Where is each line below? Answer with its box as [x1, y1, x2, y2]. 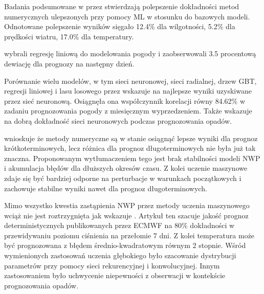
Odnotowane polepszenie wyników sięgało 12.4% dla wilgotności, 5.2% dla [4, 21, 235, 32]
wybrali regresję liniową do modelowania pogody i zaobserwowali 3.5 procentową [4, 48, 256, 59]
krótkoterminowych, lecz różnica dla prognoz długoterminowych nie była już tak [4, 143, 256, 153]
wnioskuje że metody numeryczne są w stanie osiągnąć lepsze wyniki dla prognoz [4, 132, 258, 143]
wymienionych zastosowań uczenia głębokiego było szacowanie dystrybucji [4, 250, 236, 261]
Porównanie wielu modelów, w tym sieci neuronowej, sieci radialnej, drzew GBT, [4, 75, 257, 86]
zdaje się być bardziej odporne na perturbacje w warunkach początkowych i [4, 172, 241, 183]
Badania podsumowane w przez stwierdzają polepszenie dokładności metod [4, 1, 239, 11]
